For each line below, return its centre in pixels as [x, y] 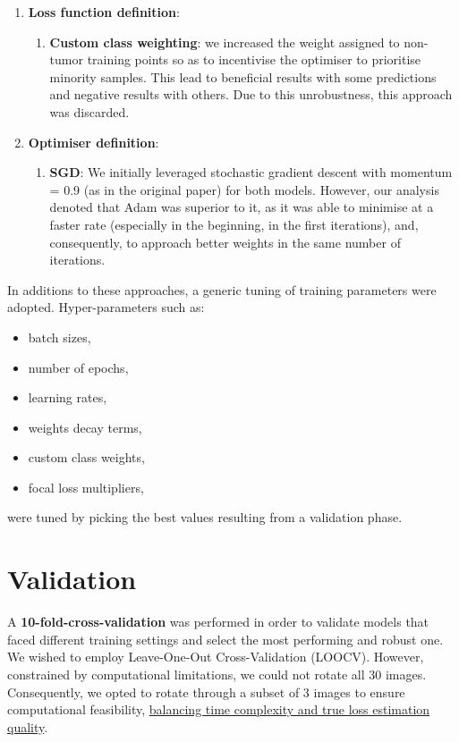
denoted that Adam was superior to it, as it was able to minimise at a [242, 207]
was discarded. [89, 111]
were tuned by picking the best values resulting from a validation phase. [205, 517]
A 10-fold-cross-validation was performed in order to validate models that [218, 622]
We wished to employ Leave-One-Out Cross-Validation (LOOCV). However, [216, 657]
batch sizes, [59, 337]
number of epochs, [78, 367]
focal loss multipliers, [86, 487]
